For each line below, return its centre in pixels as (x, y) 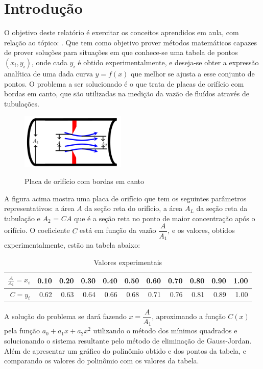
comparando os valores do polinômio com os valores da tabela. (102, 361)
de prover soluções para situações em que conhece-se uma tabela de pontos (121, 52)
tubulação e (22, 218)
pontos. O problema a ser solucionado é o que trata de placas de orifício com (124, 83)
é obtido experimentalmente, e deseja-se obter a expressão (168, 62)
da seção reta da (222, 208)
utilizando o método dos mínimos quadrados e (165, 331)
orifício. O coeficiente (37, 230)
